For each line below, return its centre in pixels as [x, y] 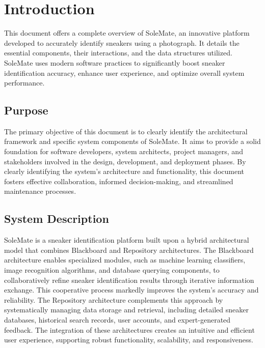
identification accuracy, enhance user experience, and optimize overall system [124, 72]
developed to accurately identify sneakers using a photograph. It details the [122, 42]
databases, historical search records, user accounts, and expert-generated [117, 320]
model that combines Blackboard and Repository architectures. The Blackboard [129, 250]
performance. [24, 83]
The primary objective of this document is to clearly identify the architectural [126, 131]
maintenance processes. [40, 191]
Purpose [26, 110]
